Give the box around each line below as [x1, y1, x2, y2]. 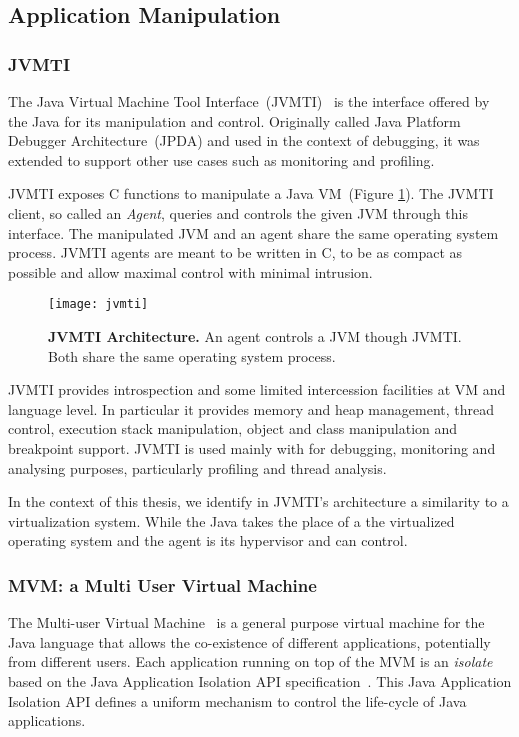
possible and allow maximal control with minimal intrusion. [8, 261, 373, 282]
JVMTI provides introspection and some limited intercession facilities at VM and [8, 379, 506, 400]
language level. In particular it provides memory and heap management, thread [8, 398, 495, 419]
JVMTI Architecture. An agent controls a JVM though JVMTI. [48, 326, 462, 346]
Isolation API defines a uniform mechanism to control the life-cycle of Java [8, 690, 467, 711]
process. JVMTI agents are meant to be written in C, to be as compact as [8, 242, 463, 263]
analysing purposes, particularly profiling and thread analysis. [8, 457, 387, 478]
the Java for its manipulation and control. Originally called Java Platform [8, 110, 461, 131]
